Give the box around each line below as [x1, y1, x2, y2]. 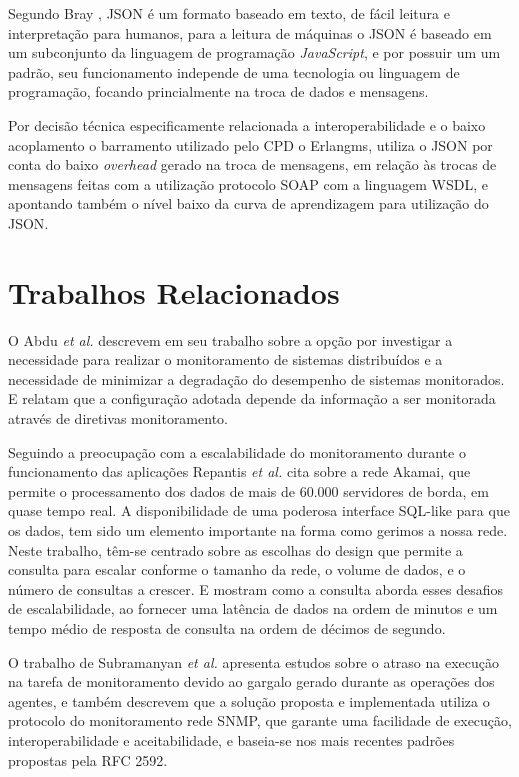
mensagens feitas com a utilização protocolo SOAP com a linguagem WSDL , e [8, 173, 488, 194]
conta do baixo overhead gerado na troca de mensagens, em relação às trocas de [8, 154, 497, 175]
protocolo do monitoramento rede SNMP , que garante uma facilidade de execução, [8, 710, 512, 731]
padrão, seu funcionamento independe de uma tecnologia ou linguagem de [8, 61, 460, 82]
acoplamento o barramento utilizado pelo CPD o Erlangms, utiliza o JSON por [8, 134, 493, 155]
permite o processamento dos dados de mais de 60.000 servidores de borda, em [8, 480, 489, 501]
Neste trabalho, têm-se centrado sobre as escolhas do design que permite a [8, 539, 463, 560]
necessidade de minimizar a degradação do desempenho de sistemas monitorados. [8, 368, 505, 389]
